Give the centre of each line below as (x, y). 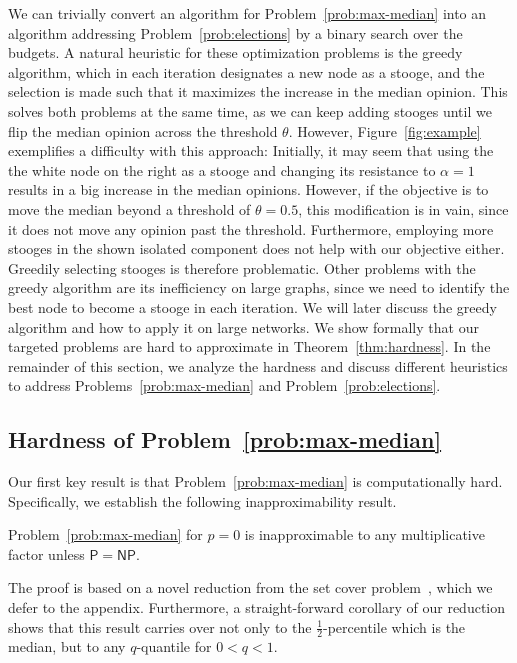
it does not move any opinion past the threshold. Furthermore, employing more (251, 228)
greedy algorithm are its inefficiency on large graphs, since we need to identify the (259, 287)
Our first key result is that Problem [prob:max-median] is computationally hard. (255, 481)
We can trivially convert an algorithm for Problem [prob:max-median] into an (247, 13)
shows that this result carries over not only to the (160, 626)
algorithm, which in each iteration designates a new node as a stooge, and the (246, 71)
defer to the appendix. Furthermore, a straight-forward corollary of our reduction (256, 607)
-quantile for (174, 646)
